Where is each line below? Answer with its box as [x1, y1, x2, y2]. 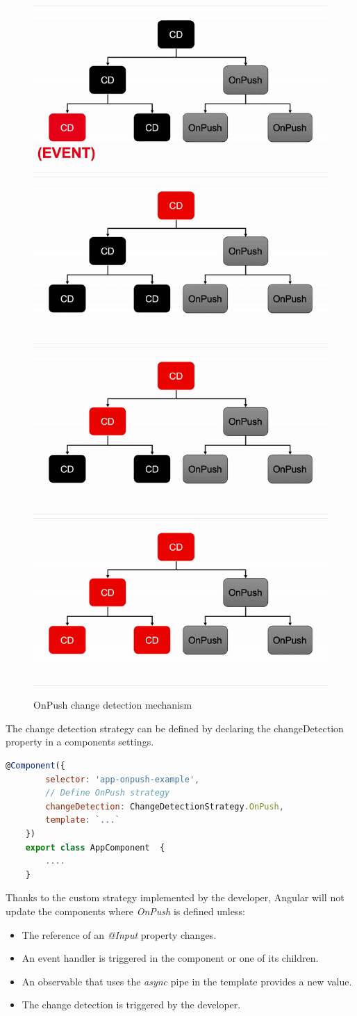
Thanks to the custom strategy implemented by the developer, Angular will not [6, 890, 344, 905]
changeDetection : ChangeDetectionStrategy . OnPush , [45, 801, 284, 812]
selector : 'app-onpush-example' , [45, 774, 200, 784]
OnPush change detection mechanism [33, 698, 192, 712]
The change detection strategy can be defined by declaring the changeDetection [6, 720, 344, 735]
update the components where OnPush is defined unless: [6, 903, 245, 918]
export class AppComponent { [25, 842, 165, 853]
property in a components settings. [6, 734, 154, 749]
